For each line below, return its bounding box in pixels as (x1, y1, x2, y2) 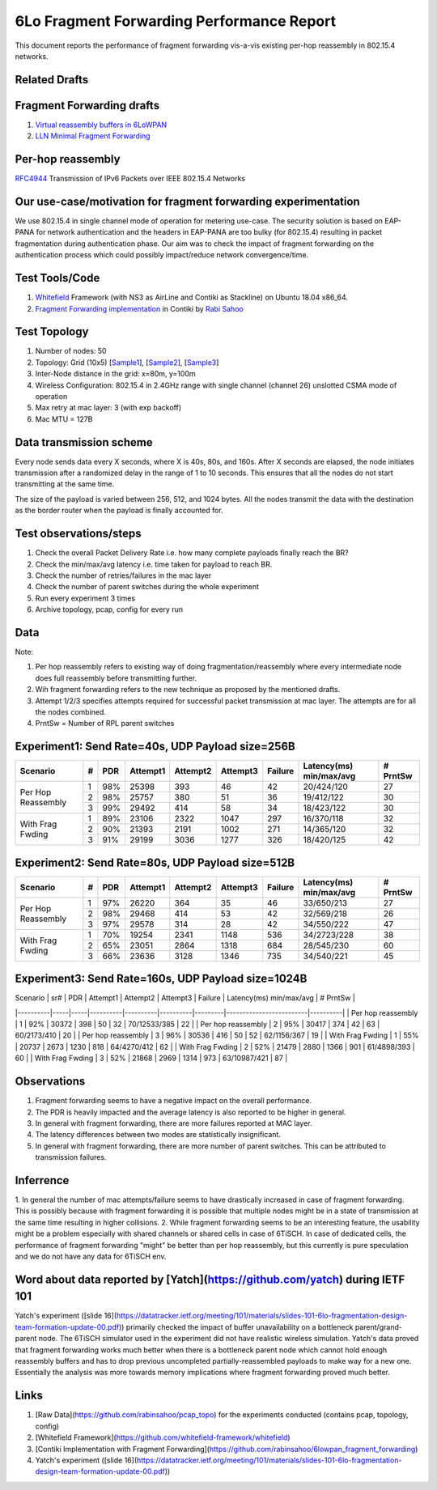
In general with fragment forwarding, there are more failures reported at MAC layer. (35, 1118, 312, 1128)
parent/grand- (354, 1322, 402, 1331)
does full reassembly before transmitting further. (35, 673, 197, 683)
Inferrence (15, 1174, 70, 1187)
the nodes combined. (35, 707, 107, 716)
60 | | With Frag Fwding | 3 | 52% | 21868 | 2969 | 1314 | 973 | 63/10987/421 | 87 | (15, 1053, 288, 1063)
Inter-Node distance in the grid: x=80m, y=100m (35, 369, 196, 379)
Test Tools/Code (15, 271, 100, 285)
